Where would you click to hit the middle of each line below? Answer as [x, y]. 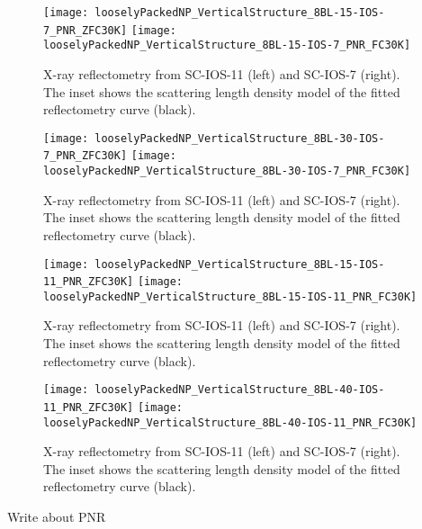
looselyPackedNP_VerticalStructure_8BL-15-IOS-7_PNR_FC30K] [227, 45]
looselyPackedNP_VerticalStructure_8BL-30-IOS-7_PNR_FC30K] [227, 171]
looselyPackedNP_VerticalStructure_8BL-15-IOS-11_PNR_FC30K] [230, 296]
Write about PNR [57, 516]
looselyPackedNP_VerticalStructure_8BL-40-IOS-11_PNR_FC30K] [230, 422]
